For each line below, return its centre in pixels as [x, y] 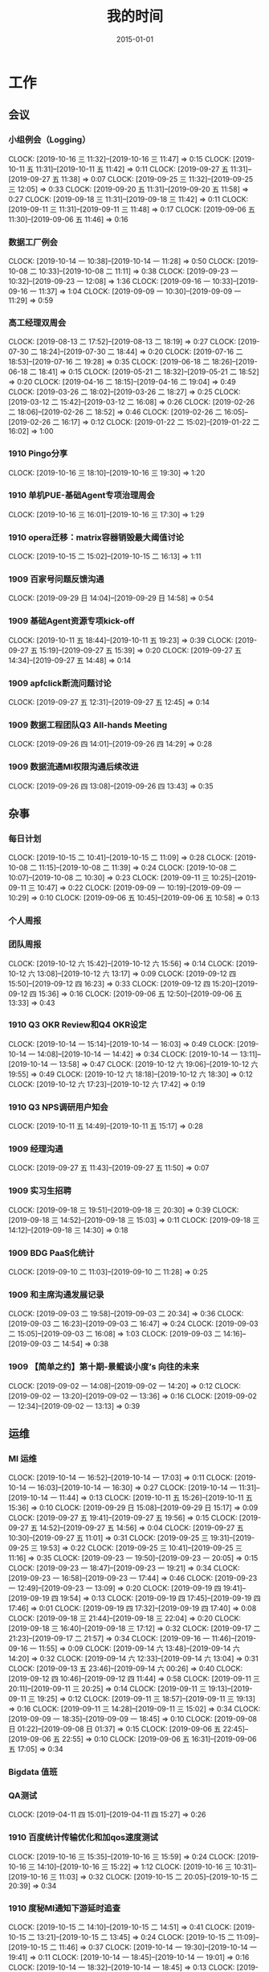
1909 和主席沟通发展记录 [56, 1295]
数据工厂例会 [33, 242]
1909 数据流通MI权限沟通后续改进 [73, 767]
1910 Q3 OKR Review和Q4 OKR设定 [77, 1025]
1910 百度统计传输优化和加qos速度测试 [84, 1838]
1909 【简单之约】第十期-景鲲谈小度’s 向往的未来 [104, 1367]
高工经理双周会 [37, 323]
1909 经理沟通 [36, 1149]
